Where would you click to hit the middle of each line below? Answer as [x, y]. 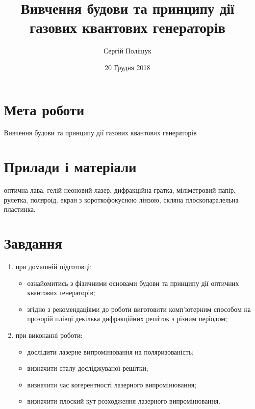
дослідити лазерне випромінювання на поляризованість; [110, 351]
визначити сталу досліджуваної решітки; [88, 368]
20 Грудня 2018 [127, 67]
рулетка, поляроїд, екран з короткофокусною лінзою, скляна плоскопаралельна [121, 199]
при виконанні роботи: [49, 335]
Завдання [33, 243]
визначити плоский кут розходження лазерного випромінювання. [124, 401]
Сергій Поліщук [127, 51]
